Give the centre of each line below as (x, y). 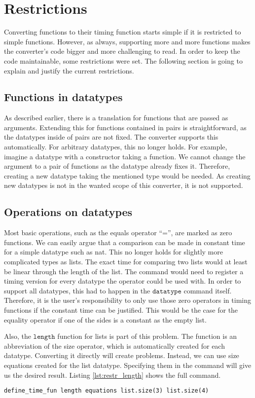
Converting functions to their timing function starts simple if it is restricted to (123, 32)
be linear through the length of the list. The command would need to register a (124, 271)
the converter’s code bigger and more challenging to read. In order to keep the (122, 51)
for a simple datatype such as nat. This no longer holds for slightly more (113, 252)
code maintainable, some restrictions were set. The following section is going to (123, 60)
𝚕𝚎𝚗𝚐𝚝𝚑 (44, 337)
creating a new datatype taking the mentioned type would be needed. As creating (127, 175)
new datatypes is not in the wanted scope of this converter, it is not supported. (124, 185)
